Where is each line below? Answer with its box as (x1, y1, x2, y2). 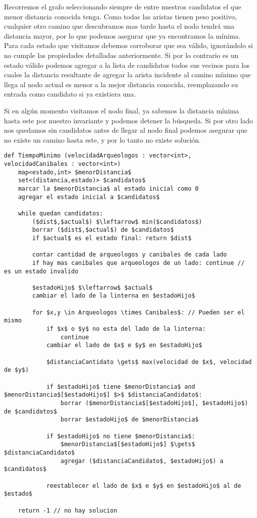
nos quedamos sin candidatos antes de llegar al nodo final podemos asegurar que (4, 125, 248, 135)
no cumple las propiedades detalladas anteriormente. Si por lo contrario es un (4, 50, 239, 60)
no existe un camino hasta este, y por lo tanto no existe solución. (4, 134, 201, 145)
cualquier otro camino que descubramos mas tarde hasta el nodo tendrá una (4, 21, 235, 31)
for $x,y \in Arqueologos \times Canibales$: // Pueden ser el (32, 309, 245, 316)
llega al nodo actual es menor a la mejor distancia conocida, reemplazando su (4, 79, 238, 89)
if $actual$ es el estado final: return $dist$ (32, 234, 192, 242)
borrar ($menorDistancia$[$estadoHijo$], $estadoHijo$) (60, 400, 248, 407)
